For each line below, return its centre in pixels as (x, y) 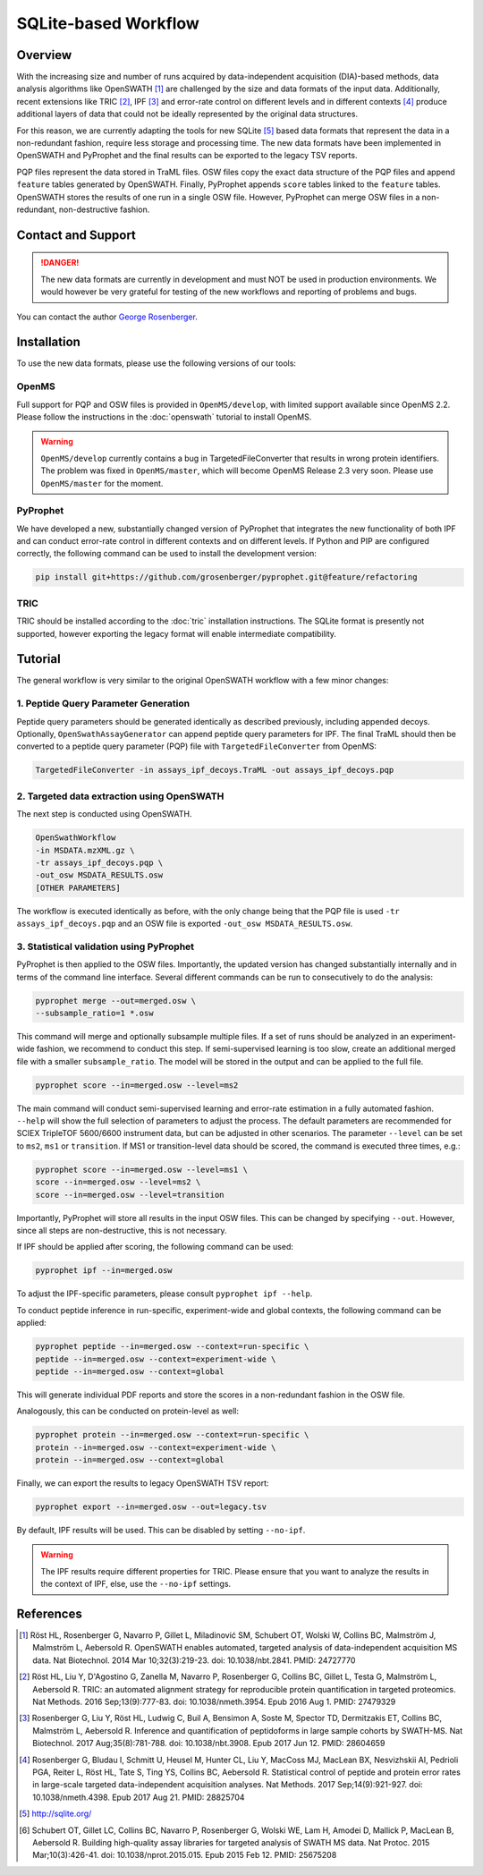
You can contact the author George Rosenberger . (107, 317)
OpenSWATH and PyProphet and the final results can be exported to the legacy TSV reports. (187, 156)
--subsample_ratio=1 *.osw (94, 1013)
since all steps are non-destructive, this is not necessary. (122, 1230)
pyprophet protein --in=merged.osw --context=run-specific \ (172, 1435)
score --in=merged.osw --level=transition (130, 1195)
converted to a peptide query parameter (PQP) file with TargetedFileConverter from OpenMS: (197, 746)
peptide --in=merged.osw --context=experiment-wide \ (156, 1359)
